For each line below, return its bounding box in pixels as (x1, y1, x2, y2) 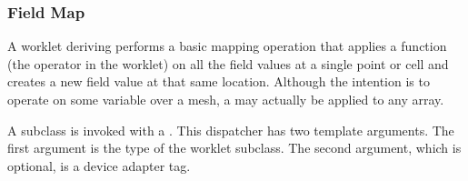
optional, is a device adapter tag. (7, 156, 191, 175)
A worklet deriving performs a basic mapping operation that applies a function (7, 36, 447, 55)
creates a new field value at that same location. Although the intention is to (7, 72, 430, 91)
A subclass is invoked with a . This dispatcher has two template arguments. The (7, 120, 454, 139)
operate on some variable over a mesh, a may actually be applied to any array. (7, 90, 444, 108)
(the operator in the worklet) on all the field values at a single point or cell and (7, 54, 449, 73)
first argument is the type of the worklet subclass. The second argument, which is (7, 138, 462, 157)
